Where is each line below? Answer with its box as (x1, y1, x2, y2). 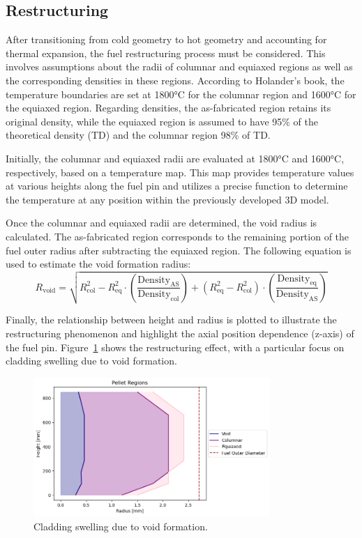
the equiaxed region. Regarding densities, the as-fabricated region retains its (6, 100, 331, 115)
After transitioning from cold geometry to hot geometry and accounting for (6, 32, 327, 47)
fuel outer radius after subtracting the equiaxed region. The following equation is (6, 243, 352, 257)
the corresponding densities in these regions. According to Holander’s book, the (6, 72, 345, 87)
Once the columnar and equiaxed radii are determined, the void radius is (6, 215, 317, 230)
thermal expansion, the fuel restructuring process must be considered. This (6, 45, 326, 60)
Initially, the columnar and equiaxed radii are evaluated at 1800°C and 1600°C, (6, 151, 345, 165)
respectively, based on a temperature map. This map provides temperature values (6, 164, 354, 179)
